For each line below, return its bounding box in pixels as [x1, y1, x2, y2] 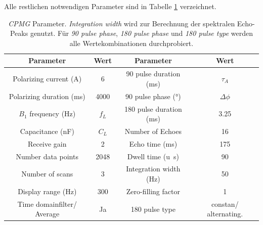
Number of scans [21, 168, 73, 179]
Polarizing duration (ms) [9, 91, 85, 101]
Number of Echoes [124, 125, 182, 136]
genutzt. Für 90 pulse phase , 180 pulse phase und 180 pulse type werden [30, 28, 253, 38]
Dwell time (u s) [127, 151, 179, 161]
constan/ [211, 198, 239, 209]
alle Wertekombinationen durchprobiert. [69, 37, 194, 48]
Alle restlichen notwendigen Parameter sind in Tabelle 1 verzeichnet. [4, 1, 216, 11]
